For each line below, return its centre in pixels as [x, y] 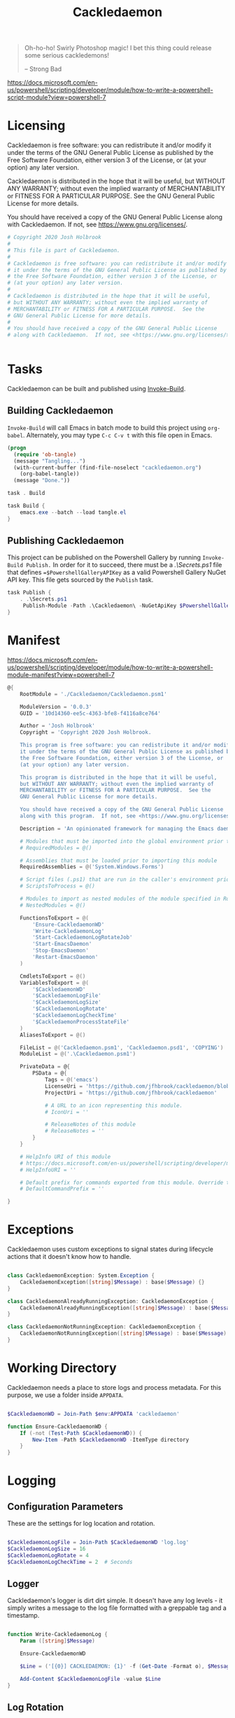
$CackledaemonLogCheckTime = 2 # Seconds [70, 1562]
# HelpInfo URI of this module [65, 1157]
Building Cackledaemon [60, 411]
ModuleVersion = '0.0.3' [56, 707]
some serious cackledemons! [67, 55]
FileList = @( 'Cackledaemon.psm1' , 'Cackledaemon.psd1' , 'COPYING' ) [122, 1048]
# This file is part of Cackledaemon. [64, 250]
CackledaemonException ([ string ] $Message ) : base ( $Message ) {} [112, 1282]
